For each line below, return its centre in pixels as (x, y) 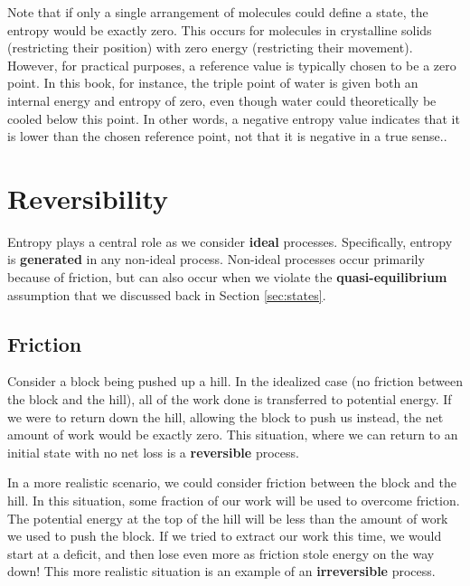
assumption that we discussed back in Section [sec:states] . (167, 294)
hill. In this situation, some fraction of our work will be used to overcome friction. (234, 501)
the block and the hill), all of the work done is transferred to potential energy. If (230, 399)
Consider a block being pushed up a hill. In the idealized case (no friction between (235, 381)
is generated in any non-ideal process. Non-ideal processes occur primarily (216, 259)
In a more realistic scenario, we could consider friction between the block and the (232, 482)
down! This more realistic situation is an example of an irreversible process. (221, 571)
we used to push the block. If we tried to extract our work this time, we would (225, 536)
